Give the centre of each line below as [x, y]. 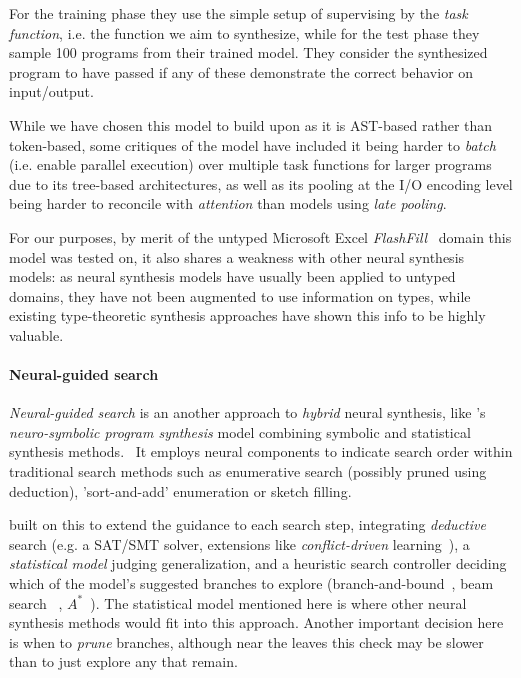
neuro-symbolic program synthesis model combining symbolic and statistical [240, 431]
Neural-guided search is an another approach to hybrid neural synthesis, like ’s [247, 412]
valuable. [36, 334]
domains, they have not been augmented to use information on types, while [240, 295]
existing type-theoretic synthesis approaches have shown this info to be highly [247, 315]
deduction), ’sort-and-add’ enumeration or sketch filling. [180, 490]
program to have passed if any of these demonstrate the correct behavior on [241, 71]
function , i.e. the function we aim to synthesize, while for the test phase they [244, 32]
